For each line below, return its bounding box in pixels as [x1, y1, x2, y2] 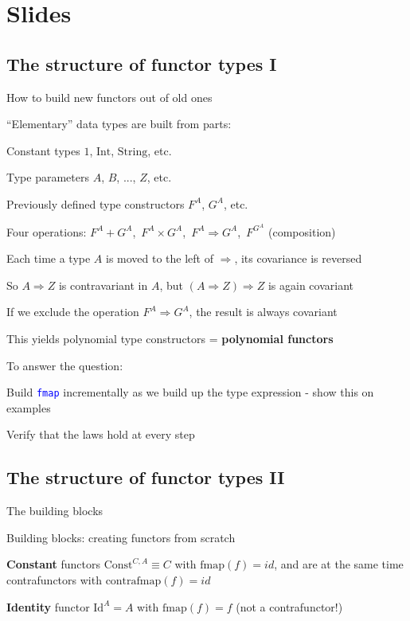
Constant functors [6, 556, 101, 572]
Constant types [6, 142, 80, 158]
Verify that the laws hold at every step [6, 426, 195, 443]
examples [6, 399, 51, 416]
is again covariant [267, 276, 353, 293]
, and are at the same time [274, 556, 404, 572]
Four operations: [6, 223, 87, 240]
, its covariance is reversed [234, 250, 362, 267]
